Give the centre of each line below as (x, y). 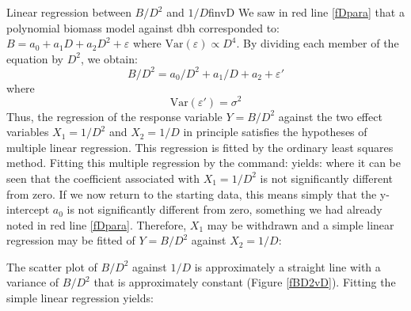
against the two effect (330, 116)
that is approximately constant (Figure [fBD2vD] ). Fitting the (245, 282)
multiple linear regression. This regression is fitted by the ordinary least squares (200, 147)
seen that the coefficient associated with (103, 178)
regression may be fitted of (71, 240)
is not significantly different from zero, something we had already (225, 209)
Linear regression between (69, 12)
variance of (33, 282)
